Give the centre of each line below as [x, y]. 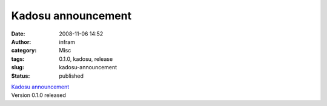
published [71, 76]
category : [24, 51]
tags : [18, 59]
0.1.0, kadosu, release [86, 59]
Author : [21, 42]
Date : [18, 34]
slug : [18, 67]
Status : [21, 76]
